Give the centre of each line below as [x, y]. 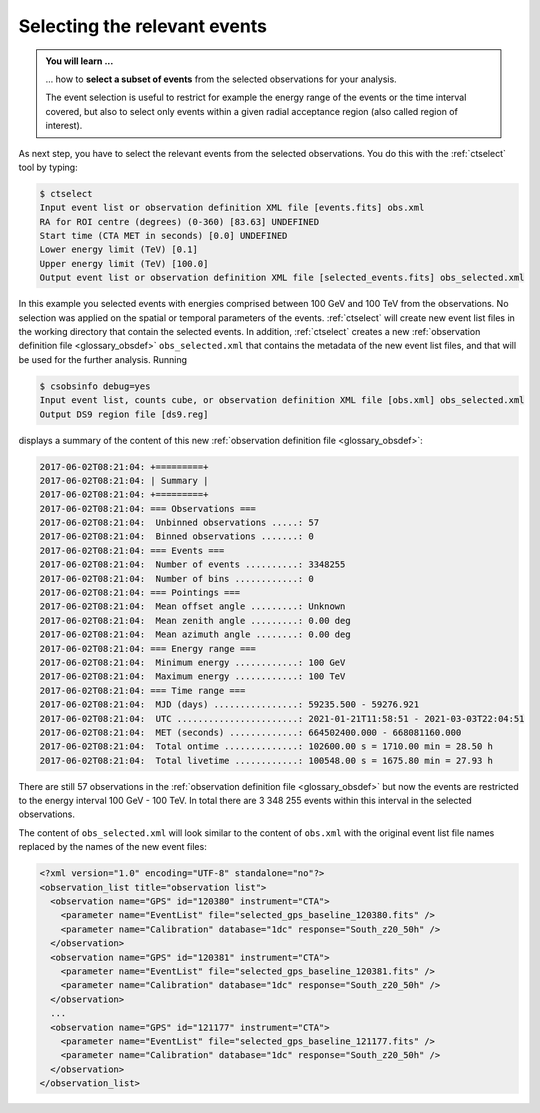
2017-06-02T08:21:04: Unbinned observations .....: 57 [179, 523]
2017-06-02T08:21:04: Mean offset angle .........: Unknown [192, 606]
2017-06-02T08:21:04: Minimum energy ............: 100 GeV [192, 662]
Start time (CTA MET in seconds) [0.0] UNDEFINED [163, 236]
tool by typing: [48, 167]
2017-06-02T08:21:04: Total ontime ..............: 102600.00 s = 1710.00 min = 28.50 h [266, 746]
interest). [64, 126]
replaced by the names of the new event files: [112, 847]
